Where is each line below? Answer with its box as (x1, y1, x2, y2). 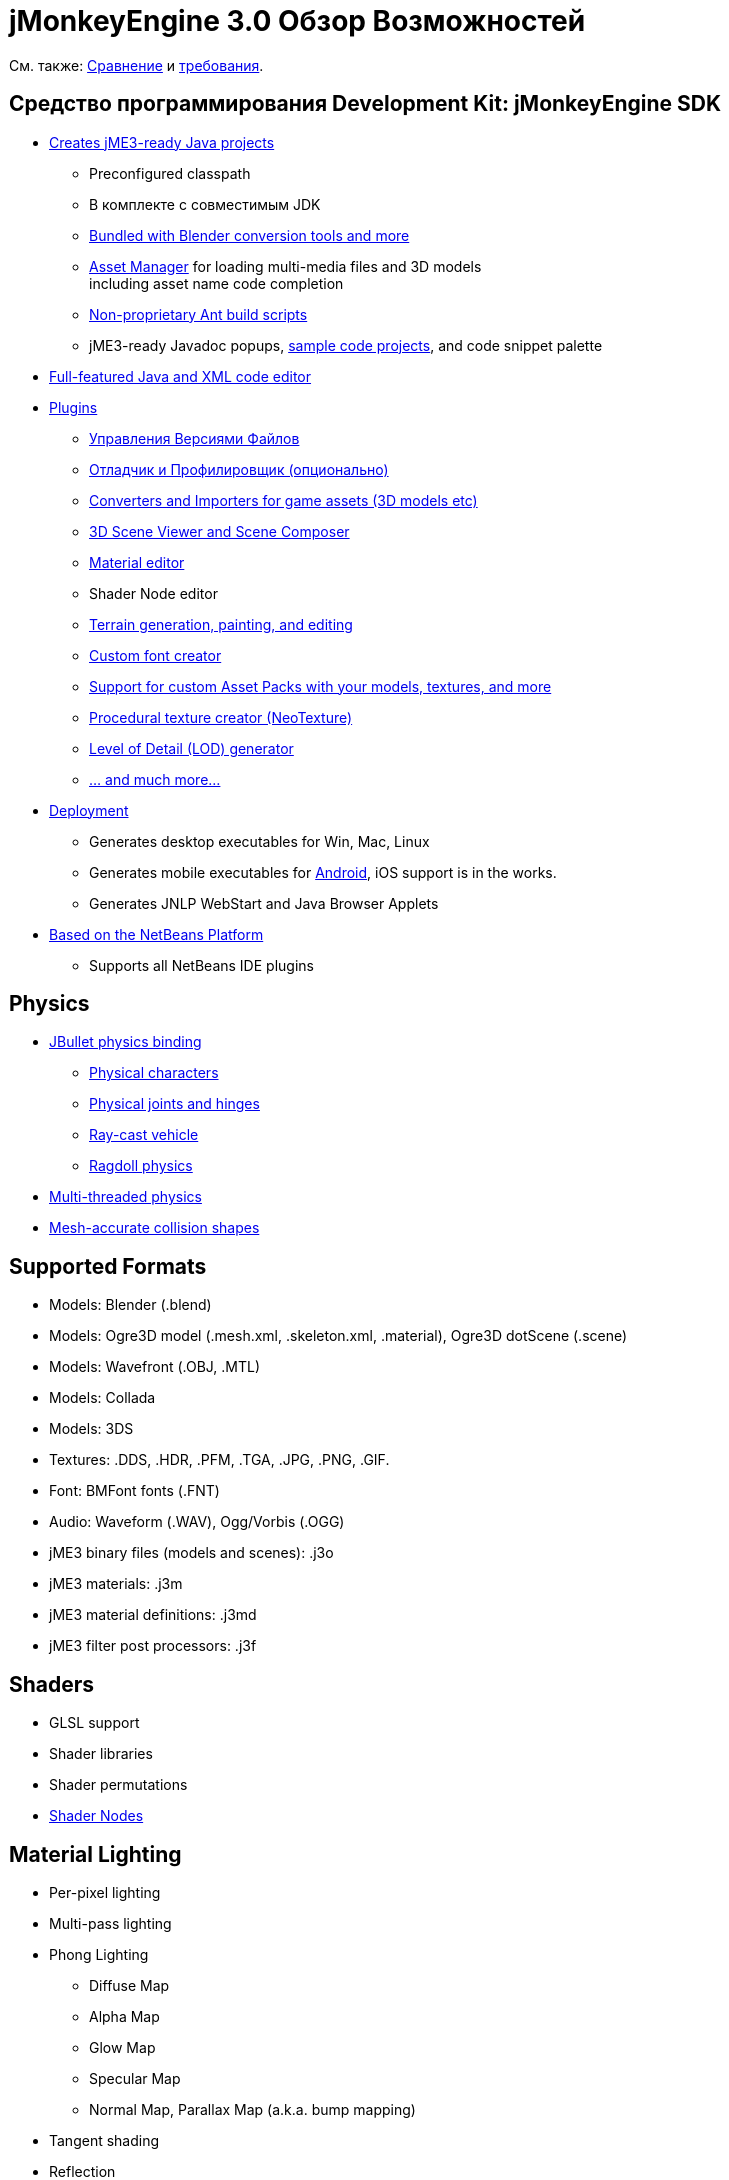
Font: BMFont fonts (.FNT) (49, 1482, 220, 1500)
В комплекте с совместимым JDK (89, 195, 321, 213)
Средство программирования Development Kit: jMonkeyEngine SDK (9, 91, 722, 117)
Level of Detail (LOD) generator (89, 739, 294, 757)
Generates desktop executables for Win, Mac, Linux (89, 832, 430, 850)
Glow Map (89, 2038, 156, 2056)
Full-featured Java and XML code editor (49, 367, 312, 385)
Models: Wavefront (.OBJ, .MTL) (49, 1358, 261, 1376)
